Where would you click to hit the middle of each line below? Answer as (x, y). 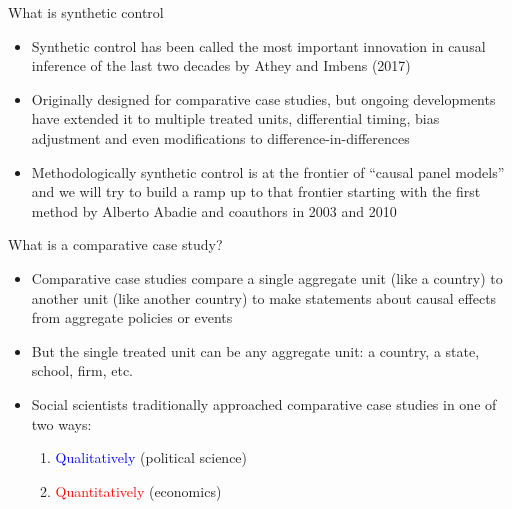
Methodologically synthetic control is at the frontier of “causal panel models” (268, 171)
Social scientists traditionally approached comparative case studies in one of (264, 403)
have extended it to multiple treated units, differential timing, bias (235, 118)
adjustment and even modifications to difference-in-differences (220, 137)
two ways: (61, 423)
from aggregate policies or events (132, 317)
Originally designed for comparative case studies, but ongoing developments (263, 98)
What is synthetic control (86, 12)
